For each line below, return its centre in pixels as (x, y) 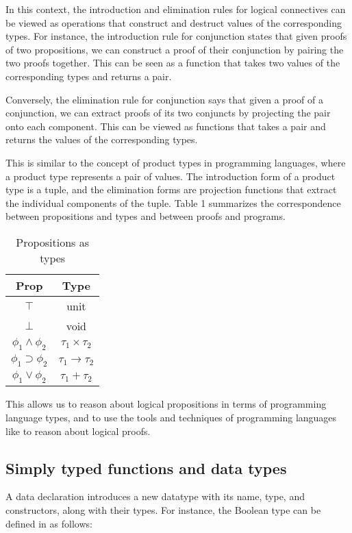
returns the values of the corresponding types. (102, 139)
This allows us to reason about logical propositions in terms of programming (166, 404)
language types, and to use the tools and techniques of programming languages (171, 418)
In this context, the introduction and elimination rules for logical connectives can (176, 9)
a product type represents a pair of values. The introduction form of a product (171, 176)
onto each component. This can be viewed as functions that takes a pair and (166, 126)
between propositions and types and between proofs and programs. (146, 216)
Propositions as (53, 242)
